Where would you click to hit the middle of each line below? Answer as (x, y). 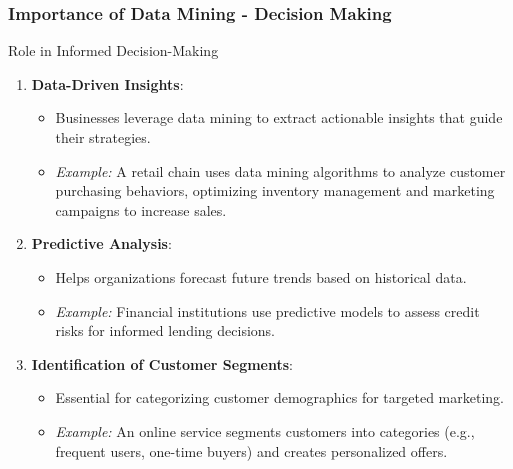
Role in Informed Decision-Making (113, 50)
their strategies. (103, 137)
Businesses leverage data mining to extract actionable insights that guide (279, 117)
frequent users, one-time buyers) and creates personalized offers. (251, 450)
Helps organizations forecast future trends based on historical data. (261, 276)
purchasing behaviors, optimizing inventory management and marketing (275, 190)
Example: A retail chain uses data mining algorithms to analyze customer (280, 170)
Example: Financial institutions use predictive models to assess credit (267, 310)
